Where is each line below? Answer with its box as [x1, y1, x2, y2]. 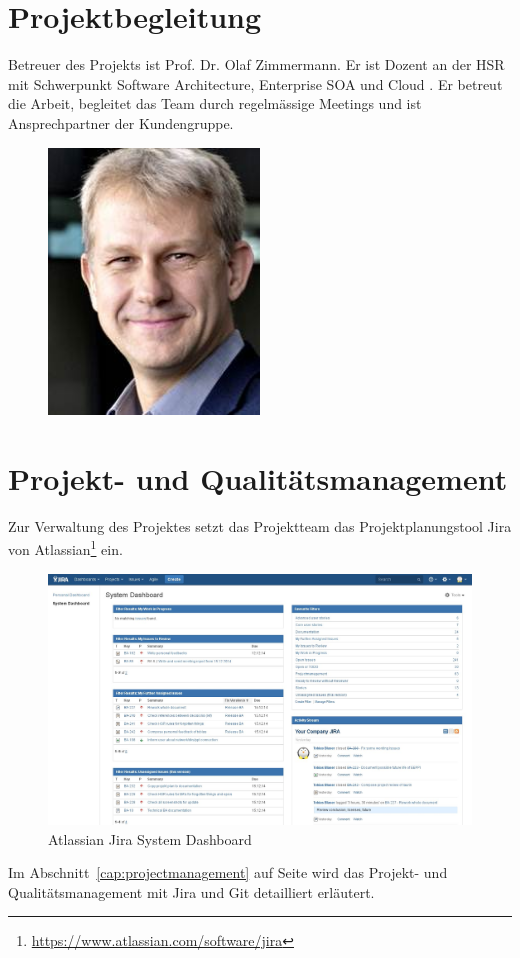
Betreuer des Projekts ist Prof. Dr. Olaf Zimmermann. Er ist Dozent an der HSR [8, 54, 505, 75]
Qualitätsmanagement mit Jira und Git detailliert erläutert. [8, 881, 375, 902]
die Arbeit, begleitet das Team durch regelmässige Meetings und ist [8, 93, 422, 114]
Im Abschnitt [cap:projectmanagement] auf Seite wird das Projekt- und [8, 862, 448, 883]
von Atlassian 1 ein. [8, 536, 123, 560]
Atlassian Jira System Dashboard [48, 828, 252, 849]
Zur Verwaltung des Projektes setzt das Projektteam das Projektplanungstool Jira [8, 515, 512, 536]
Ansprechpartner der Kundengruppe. [8, 112, 234, 133]
